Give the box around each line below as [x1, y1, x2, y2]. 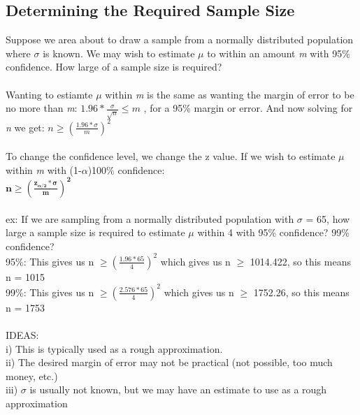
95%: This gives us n [6, 254, 94, 268]
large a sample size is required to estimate [6, 225, 185, 240]
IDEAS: [6, 328, 39, 342]
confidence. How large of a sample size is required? [6, 59, 222, 74]
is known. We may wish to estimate [43, 45, 195, 60]
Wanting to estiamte [6, 87, 93, 101]
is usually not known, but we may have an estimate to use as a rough [29, 382, 327, 397]
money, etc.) [6, 368, 58, 383]
